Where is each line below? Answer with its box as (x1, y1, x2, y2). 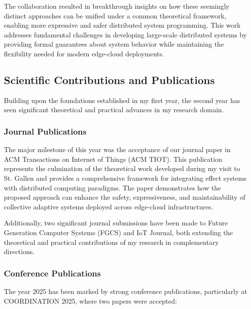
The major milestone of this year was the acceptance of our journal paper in (4, 144, 231, 154)
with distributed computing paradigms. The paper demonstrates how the (4, 182, 221, 192)
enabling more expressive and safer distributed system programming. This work (4, 20, 241, 30)
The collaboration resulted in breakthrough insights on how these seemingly (4, 1, 230, 11)
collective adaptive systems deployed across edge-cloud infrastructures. (4, 201, 214, 211)
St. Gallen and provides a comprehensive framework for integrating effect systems (4, 172, 247, 183)
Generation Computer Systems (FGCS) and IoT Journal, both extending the (4, 227, 233, 237)
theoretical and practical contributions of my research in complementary (4, 237, 219, 247)
